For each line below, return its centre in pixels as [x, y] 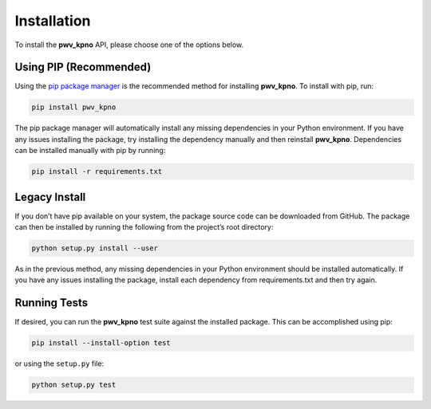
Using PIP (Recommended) [83, 67]
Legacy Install [50, 197]
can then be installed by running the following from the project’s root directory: [144, 227]
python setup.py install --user [95, 248]
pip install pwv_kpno [74, 107]
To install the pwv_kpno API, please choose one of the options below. [129, 45]
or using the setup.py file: [59, 364]
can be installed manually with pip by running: [90, 151]
